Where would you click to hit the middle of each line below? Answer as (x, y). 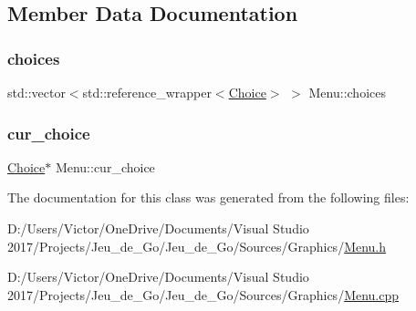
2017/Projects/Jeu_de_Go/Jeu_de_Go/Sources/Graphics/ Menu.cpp (203, 294)
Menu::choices (347, 92)
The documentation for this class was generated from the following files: (208, 197)
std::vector (36, 92)
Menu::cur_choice (105, 166)
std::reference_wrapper (147, 92)
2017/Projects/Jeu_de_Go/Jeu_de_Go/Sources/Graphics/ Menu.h (197, 246)
